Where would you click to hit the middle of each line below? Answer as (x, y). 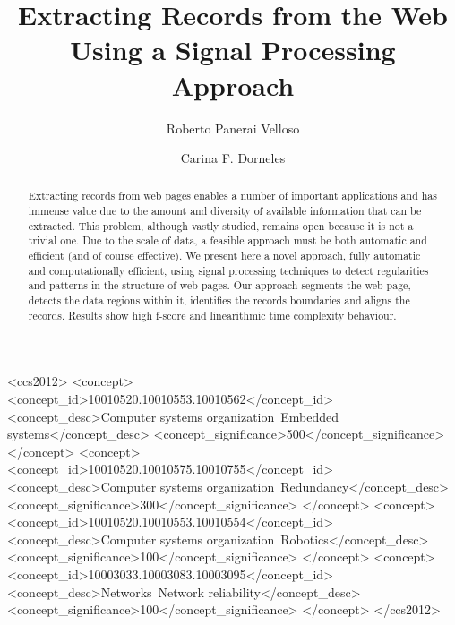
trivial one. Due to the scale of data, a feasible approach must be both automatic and (227, 240)
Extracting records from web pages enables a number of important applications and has (232, 196)
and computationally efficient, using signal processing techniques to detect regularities (228, 270)
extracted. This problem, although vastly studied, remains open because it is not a (221, 225)
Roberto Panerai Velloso (233, 128)
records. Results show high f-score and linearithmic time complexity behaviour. (212, 315)
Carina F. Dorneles (233, 158)
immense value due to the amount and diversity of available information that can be (225, 211)
